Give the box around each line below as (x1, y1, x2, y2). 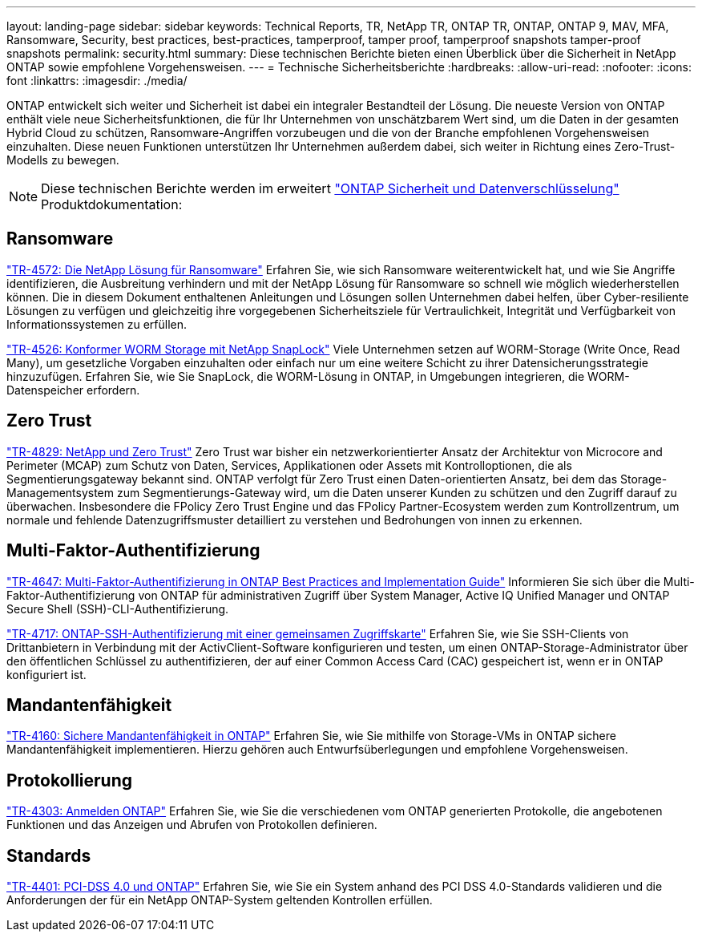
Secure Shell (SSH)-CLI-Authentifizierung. (6, 601, 229, 616)
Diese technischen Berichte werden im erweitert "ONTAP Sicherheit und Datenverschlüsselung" (41, 180, 619, 196)
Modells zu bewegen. (6, 153, 119, 167)
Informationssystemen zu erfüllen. (6, 317, 188, 331)
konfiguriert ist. (6, 667, 87, 681)
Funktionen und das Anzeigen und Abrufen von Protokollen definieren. (6, 818, 377, 832)
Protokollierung (6, 770, 133, 790)
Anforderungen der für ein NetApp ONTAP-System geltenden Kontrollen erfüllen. (6, 893, 433, 908)
